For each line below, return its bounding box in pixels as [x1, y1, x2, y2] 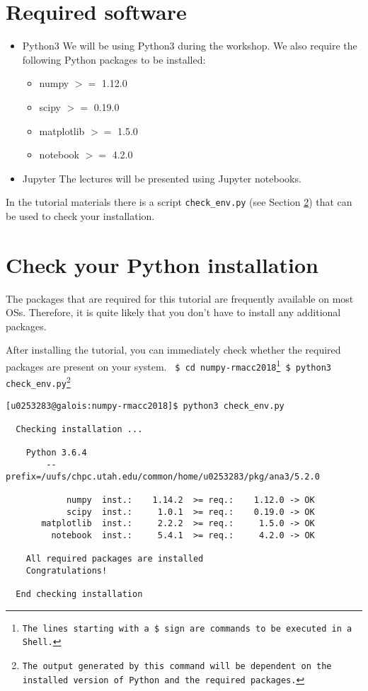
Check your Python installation [6, 250, 318, 279]
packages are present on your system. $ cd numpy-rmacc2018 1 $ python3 [6, 357, 331, 373]
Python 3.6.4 [25, 448, 87, 458]
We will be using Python [62, 38, 170, 53]
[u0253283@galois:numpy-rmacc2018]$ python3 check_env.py [6, 400, 284, 411]
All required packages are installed [25, 554, 204, 564]
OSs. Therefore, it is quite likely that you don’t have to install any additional [6, 305, 341, 320]
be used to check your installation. [6, 208, 155, 223]
